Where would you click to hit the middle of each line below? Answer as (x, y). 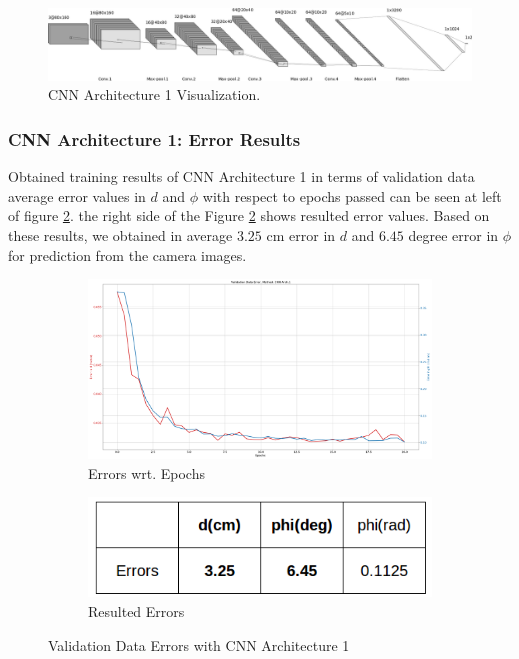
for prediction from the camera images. (127, 254)
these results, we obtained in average (120, 235)
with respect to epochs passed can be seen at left (352, 195)
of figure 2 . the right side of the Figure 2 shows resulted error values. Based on (249, 215)
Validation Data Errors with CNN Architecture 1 (199, 644)
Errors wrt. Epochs (146, 472)
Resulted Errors (136, 610)
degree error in (453, 235)
